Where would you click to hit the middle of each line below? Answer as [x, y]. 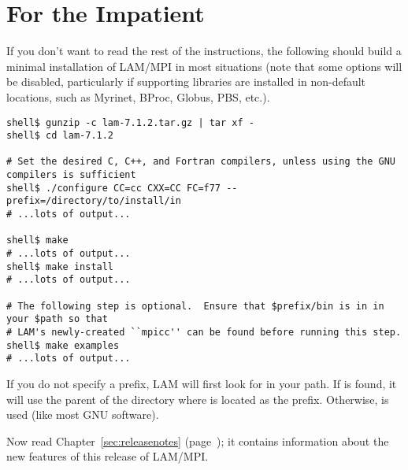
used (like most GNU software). [83, 414]
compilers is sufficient [71, 175]
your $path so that [57, 319]
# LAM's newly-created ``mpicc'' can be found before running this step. [204, 332]
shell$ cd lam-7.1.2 [60, 136]
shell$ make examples [63, 345]
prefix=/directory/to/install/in [94, 201]
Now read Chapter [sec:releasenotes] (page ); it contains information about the [198, 440]
